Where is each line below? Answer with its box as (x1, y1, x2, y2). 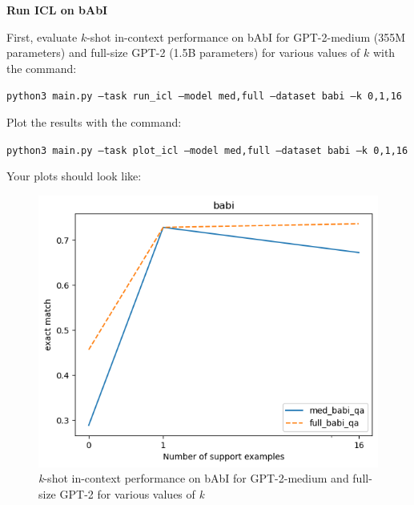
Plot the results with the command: (6, 114, 182, 131)
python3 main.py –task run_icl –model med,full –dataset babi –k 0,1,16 (6, 91, 402, 103)
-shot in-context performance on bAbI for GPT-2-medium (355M (86, 28, 406, 45)
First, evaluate (6, 28, 78, 45)
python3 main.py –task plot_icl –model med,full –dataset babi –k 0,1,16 (6, 144, 408, 156)
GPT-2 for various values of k (59, 485, 204, 502)
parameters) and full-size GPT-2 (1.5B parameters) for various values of (6, 44, 360, 61)
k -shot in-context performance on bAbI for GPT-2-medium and (38, 470, 349, 487)
